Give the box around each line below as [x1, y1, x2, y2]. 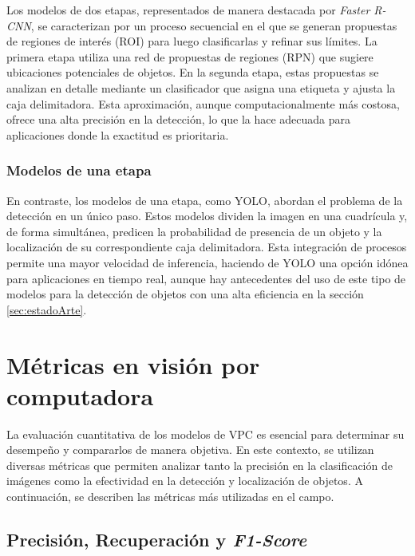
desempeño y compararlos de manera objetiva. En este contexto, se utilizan [6, 441, 374, 458]
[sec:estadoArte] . [6, 301, 87, 317]
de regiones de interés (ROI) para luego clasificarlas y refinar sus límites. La [6, 33, 377, 49]
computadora [6, 379, 154, 412]
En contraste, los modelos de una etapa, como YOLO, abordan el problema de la [6, 191, 403, 208]
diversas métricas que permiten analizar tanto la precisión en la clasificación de [6, 456, 393, 473]
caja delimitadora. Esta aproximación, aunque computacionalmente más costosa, [6, 95, 400, 112]
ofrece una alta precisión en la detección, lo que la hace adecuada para [6, 111, 351, 128]
